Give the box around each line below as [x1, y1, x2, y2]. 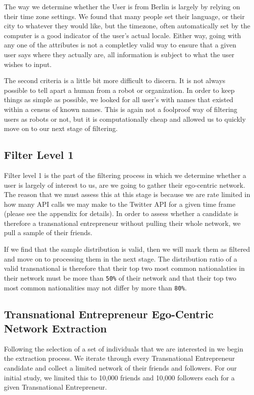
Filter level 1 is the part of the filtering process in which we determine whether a [4, 170, 246, 180]
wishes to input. [4, 59, 52, 69]
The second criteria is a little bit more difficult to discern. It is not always [4, 75, 226, 86]
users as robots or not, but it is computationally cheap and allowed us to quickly [4, 113, 246, 124]
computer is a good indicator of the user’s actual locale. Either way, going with [4, 30, 241, 40]
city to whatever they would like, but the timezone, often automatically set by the [4, 21, 251, 31]
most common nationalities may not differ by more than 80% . [4, 282, 187, 292]
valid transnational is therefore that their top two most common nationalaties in [4, 263, 245, 273]
